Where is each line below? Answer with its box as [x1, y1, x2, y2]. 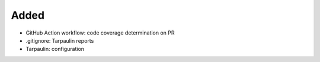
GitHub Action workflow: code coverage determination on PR [25, 29, 175, 36]
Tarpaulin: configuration [25, 46, 85, 53]
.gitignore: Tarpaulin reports [25, 37, 94, 44]
